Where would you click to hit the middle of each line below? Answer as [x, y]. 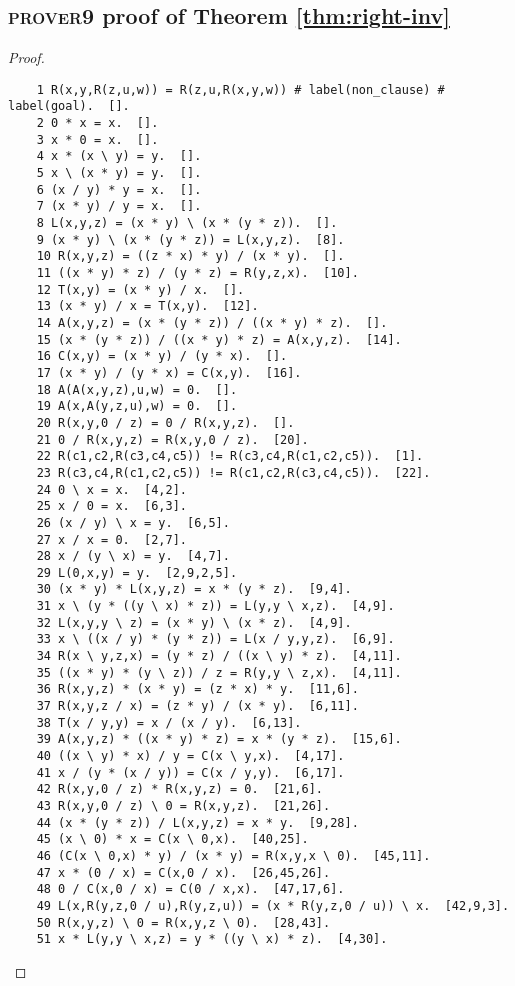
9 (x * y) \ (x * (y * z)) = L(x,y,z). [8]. [190, 239]
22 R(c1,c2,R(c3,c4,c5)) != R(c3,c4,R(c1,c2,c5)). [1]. [230, 456]
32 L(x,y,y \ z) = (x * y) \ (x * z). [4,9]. [194, 622]
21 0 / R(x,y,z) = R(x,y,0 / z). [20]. [172, 439]
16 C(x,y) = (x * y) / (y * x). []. [162, 356]
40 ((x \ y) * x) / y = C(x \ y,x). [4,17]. [190, 756]
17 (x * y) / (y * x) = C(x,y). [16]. [169, 372]
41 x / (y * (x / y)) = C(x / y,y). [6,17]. [190, 772]
